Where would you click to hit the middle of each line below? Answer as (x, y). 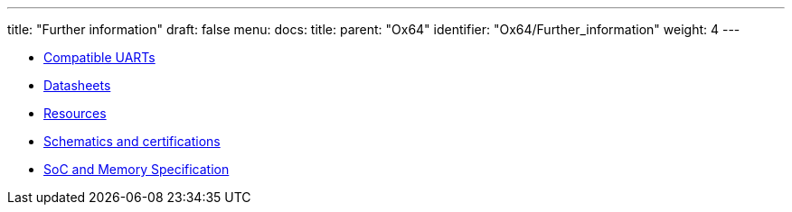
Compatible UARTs (99, 57)
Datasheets (77, 85)
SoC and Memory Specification (137, 169)
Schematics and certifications (132, 141)
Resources (75, 113)
